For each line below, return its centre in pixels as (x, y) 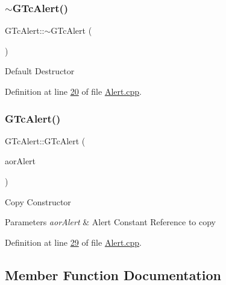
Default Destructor (40, 71)
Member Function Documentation (113, 274)
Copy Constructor (38, 201)
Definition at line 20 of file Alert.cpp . (74, 91)
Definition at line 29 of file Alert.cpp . (74, 242)
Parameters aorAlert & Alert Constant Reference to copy (111, 222)
